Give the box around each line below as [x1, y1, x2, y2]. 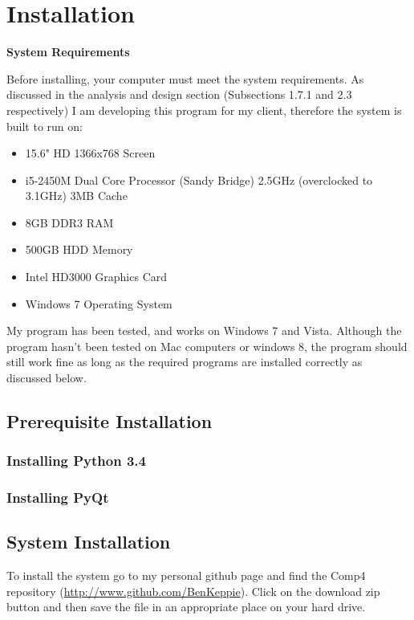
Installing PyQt [6, 487, 109, 508]
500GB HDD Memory [25, 241, 133, 258]
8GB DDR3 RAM [25, 214, 114, 230]
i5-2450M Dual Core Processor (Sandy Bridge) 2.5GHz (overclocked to [25, 171, 373, 188]
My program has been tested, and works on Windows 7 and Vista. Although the [6, 322, 402, 339]
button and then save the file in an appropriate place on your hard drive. [6, 598, 366, 615]
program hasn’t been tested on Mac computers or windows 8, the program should [6, 337, 408, 354]
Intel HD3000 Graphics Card [25, 268, 168, 285]
